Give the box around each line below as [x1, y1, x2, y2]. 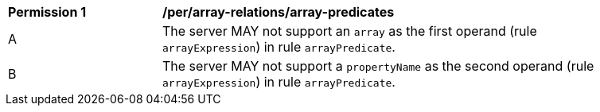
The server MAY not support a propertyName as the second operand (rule [162, 58, 594, 74]
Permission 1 [8, 4, 87, 20]
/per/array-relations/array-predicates [162, 4, 395, 20]
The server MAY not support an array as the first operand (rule [162, 23, 537, 39]
